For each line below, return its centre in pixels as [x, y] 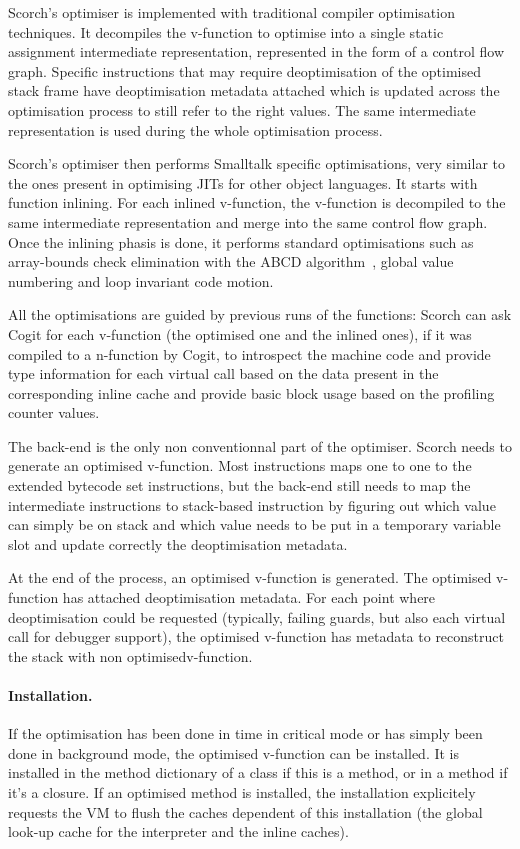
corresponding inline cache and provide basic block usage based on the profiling [251, 392]
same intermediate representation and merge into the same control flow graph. [248, 221]
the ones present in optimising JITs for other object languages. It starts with [243, 182]
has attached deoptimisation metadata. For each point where [249, 597]
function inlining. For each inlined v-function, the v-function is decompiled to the [257, 202]
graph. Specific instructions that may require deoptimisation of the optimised [245, 70]
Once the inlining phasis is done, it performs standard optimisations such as [241, 241]
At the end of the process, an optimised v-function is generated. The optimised [250, 577]
